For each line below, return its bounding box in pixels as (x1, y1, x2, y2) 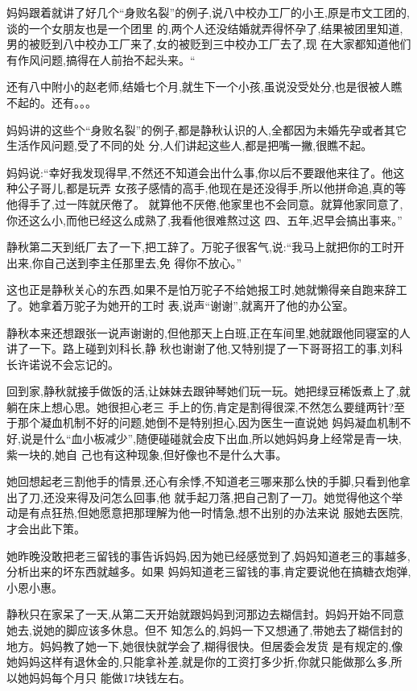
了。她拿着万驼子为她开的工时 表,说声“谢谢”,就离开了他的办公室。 (6, 296, 354, 313)
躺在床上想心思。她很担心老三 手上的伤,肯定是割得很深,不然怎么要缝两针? (6, 398, 394, 415)
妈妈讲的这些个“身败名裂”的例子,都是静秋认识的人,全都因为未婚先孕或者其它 (6, 121, 407, 138)
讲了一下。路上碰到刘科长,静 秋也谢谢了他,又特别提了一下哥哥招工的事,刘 (6, 340, 392, 357)
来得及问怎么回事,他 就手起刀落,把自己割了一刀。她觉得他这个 (65, 488, 392, 505)
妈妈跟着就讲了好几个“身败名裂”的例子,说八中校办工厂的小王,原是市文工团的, (6, 4, 410, 20)
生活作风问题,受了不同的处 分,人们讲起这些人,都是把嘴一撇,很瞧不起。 (6, 137, 373, 154)
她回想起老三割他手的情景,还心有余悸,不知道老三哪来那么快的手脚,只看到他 (6, 473, 399, 490)
